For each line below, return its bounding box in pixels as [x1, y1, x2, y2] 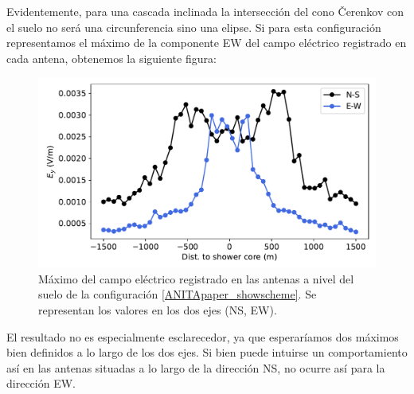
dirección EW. [6, 375, 76, 392]
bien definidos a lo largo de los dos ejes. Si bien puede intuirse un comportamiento [6, 344, 408, 361]
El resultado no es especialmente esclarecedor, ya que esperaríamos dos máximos [6, 328, 399, 345]
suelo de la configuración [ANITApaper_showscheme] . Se [38, 286, 317, 302]
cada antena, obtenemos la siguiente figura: [6, 49, 217, 66]
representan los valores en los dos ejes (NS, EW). [38, 302, 277, 318]
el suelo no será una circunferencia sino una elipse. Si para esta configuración [6, 18, 381, 35]
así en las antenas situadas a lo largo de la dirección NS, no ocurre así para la [6, 359, 385, 376]
